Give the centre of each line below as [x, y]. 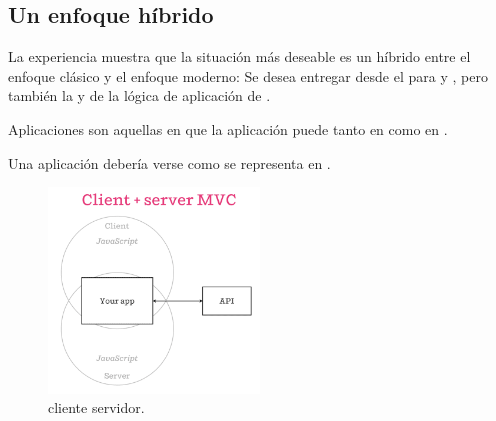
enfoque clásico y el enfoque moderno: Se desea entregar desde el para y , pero [248, 75]
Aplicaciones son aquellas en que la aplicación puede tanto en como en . [228, 128]
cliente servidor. [96, 407]
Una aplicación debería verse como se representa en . [169, 162]
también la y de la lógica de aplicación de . [139, 95]
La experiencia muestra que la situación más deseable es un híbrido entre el [239, 56]
